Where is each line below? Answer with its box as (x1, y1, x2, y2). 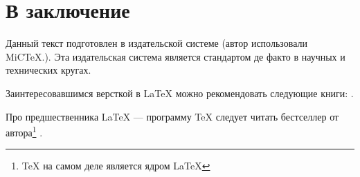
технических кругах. (6, 63, 91, 77)
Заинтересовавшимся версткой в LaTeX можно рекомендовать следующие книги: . (6, 85, 354, 100)
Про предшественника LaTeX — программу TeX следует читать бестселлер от (6, 109, 339, 123)
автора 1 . (6, 123, 43, 139)
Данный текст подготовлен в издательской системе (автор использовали (6, 36, 307, 50)
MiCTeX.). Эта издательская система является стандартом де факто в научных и (6, 49, 345, 63)
